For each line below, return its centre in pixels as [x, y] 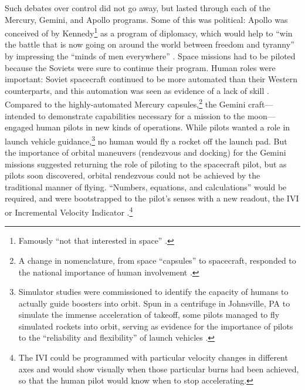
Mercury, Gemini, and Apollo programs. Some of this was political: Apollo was [146, 19]
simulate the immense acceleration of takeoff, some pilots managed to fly [149, 315]
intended [20, 115]
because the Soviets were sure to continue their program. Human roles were [140, 67]
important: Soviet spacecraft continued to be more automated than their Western [151, 79]
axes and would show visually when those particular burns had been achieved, [159, 369]
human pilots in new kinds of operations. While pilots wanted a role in [163, 127]
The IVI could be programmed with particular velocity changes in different [153, 357]
